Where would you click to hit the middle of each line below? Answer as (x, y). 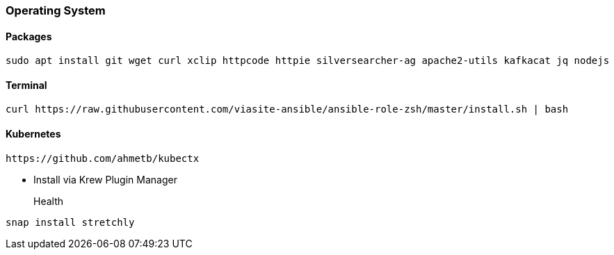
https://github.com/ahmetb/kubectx (103, 158)
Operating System (56, 10)
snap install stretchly (70, 222)
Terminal (26, 85)
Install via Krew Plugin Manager (105, 179)
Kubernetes (33, 134)
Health (49, 201)
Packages (29, 36)
